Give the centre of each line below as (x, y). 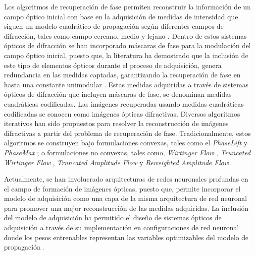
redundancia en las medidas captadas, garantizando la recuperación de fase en (122, 75)
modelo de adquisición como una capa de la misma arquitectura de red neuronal (126, 198)
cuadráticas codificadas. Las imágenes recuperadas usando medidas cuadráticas (124, 103)
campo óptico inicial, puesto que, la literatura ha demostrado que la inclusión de (126, 55)
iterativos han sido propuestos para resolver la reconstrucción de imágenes (116, 123)
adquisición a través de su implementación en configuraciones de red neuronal (122, 227)
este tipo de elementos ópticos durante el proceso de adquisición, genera (113, 65)
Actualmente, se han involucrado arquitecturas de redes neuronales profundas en (126, 179)
